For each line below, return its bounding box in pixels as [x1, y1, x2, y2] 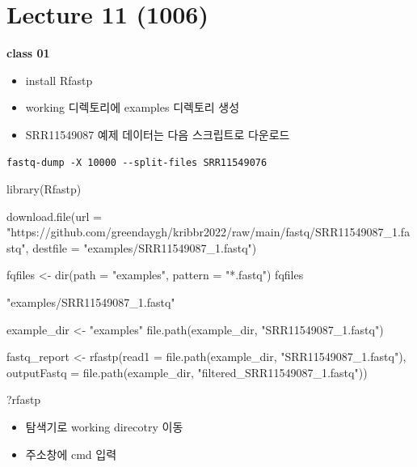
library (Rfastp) [6, 180, 82, 197]
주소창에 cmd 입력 [25, 445, 117, 462]
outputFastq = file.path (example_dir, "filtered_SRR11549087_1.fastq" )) [6, 363, 368, 380]
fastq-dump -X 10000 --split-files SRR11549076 [6, 156, 267, 168]
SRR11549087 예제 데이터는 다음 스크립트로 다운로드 [25, 125, 290, 142]
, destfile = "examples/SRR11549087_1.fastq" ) [25, 239, 257, 256]
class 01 [6, 45, 50, 62]
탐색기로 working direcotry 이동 [25, 418, 183, 435]
